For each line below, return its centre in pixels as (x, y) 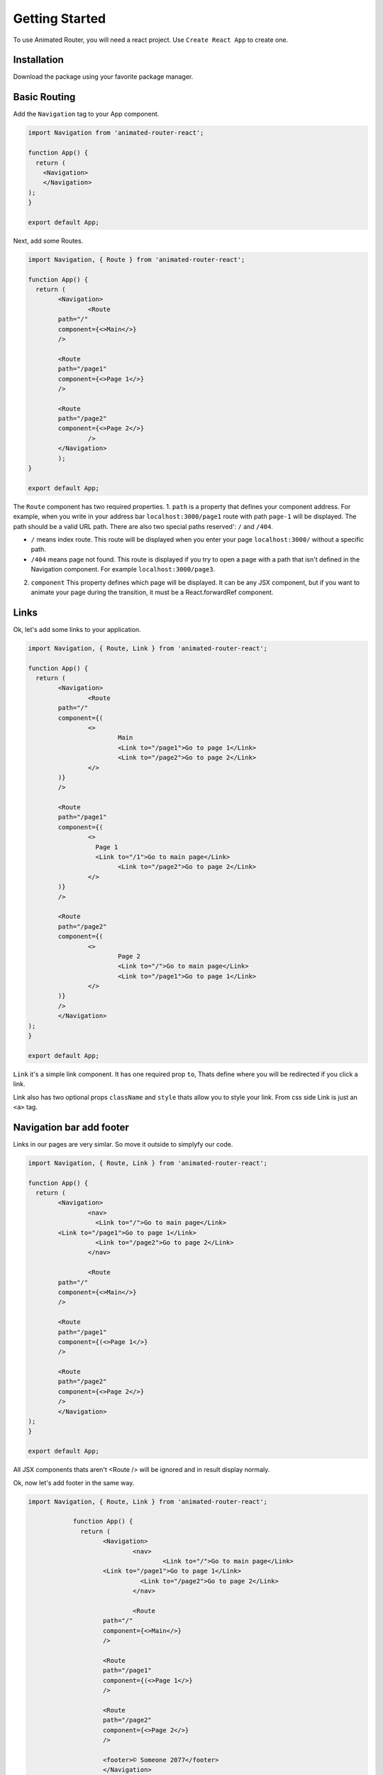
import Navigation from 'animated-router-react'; (116, 133)
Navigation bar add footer (71, 1127)
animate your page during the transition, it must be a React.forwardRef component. (152, 592)
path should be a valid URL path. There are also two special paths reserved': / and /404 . (143, 526)
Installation (38, 60)
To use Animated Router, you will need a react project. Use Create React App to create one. (151, 40)
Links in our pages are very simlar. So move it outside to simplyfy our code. (123, 1144)
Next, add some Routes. (48, 241)
